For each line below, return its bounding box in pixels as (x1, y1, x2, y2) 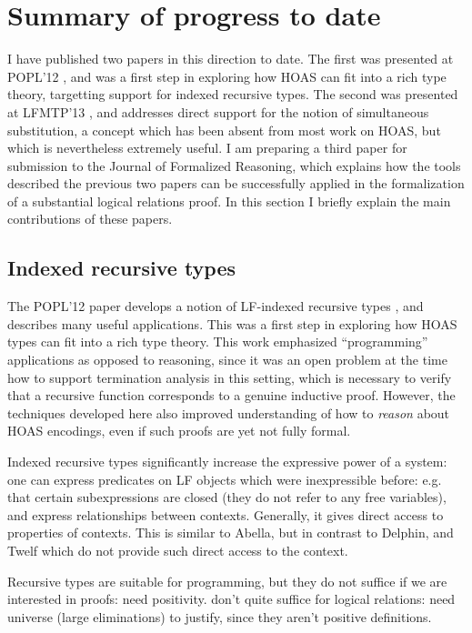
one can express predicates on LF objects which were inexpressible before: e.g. (7, 469, 442, 488)
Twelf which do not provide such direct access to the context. (7, 540, 348, 559)
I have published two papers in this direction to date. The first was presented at (7, 49, 454, 68)
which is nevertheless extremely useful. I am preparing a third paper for (7, 138, 407, 157)
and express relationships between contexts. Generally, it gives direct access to (7, 505, 444, 524)
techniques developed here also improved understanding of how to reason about (7, 403, 450, 422)
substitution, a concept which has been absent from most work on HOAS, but (7, 120, 441, 139)
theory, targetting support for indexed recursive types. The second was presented (7, 85, 458, 104)
